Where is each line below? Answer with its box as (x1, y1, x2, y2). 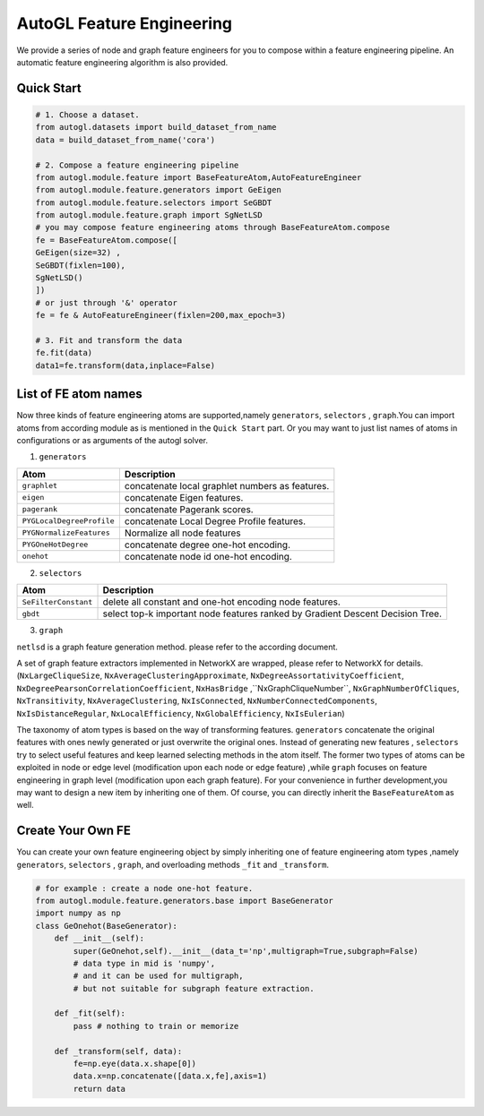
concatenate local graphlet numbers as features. (124, 479, 330, 492)
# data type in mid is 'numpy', (73, 958, 215, 968)
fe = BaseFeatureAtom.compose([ (35, 235, 178, 245)
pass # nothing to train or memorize (73, 1021, 239, 1031)
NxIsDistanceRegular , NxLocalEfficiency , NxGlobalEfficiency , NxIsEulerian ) (16, 708, 345, 718)
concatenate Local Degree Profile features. (124, 515, 307, 528)
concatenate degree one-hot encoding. (124, 538, 291, 551)
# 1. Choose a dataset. (35, 109, 141, 120)
